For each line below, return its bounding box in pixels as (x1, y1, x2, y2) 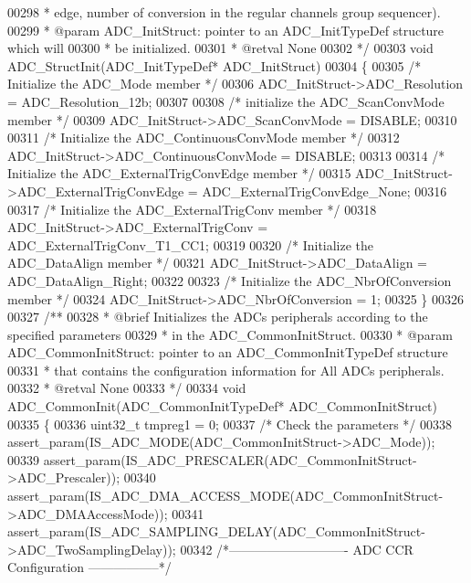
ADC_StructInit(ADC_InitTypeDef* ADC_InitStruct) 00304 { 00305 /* (7, 56, 422, 75)
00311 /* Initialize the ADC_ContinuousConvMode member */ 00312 (7, 128, 400, 147)
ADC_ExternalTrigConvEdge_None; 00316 (202, 181, 447, 200)
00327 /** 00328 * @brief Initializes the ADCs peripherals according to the (7, 307, 428, 326)
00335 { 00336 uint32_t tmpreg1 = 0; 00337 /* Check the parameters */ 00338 (7, 414, 453, 433)
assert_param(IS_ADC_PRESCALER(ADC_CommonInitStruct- (43, 450, 417, 469)
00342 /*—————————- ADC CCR (180, 539, 413, 558)
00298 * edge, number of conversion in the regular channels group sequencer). (7, 3, 441, 21)
